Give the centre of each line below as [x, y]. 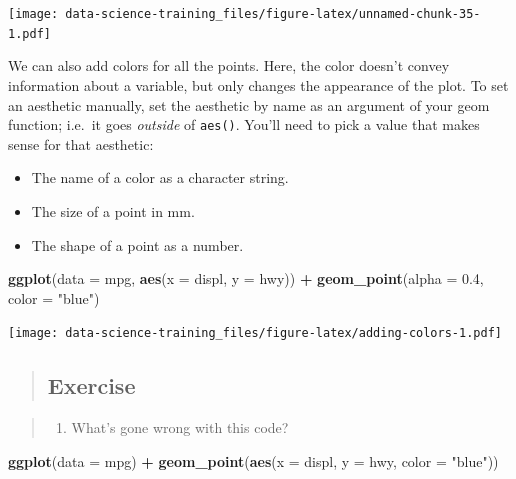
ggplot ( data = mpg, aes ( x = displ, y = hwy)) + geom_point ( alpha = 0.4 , [246, 278]
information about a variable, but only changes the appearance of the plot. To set [258, 84]
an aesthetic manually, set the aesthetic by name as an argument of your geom [249, 104]
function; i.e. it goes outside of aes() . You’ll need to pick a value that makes [244, 124]
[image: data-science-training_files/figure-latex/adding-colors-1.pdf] [255, 333]
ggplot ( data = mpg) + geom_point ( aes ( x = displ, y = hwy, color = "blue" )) [253, 460]
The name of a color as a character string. [160, 177]
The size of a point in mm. [113, 210]
